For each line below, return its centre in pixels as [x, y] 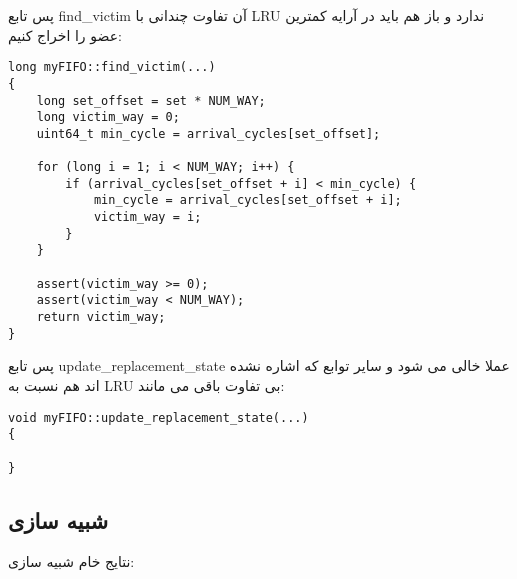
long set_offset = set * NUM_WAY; [151, 100]
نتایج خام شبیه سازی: [71, 561]
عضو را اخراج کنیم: [65, 34]
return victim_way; [101, 317]
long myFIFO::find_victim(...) [112, 67]
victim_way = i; [147, 217]
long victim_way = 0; [108, 117]
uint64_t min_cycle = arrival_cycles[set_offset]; [208, 133]
